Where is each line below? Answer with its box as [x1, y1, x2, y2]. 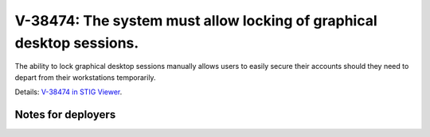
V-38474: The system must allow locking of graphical [14, 12, 377, 29]
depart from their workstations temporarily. [14, 72, 156, 82]
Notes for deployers [14, 108, 116, 121]
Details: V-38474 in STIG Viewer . [14, 87, 123, 97]
